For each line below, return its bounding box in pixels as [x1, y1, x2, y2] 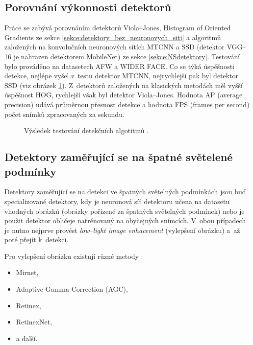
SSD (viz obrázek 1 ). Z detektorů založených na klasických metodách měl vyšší [4, 80, 243, 90]
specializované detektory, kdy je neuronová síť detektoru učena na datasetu [4, 196, 230, 206]
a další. [16, 333, 38, 343]
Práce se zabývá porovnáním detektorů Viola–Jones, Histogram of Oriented [4, 23, 231, 33]
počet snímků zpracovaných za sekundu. [4, 109, 125, 119]
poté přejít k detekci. [4, 234, 69, 245]
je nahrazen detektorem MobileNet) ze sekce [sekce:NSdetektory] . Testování [13, 51, 240, 61]
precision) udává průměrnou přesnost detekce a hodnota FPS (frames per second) [4, 99, 250, 109]
